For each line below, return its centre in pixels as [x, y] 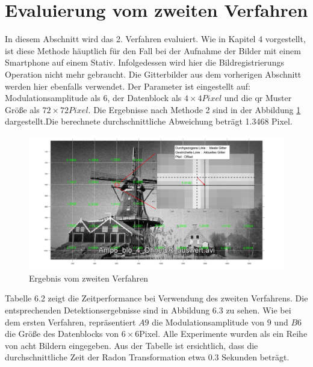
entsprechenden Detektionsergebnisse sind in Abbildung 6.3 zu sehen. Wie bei [148, 310]
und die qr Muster [258, 98]
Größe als [22, 109]
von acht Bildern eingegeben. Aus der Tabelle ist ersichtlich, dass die [132, 345]
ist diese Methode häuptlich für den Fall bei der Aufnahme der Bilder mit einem [153, 50]
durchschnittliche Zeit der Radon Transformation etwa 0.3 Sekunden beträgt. [147, 357]
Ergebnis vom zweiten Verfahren [88, 278]
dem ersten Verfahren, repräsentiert [70, 322]
